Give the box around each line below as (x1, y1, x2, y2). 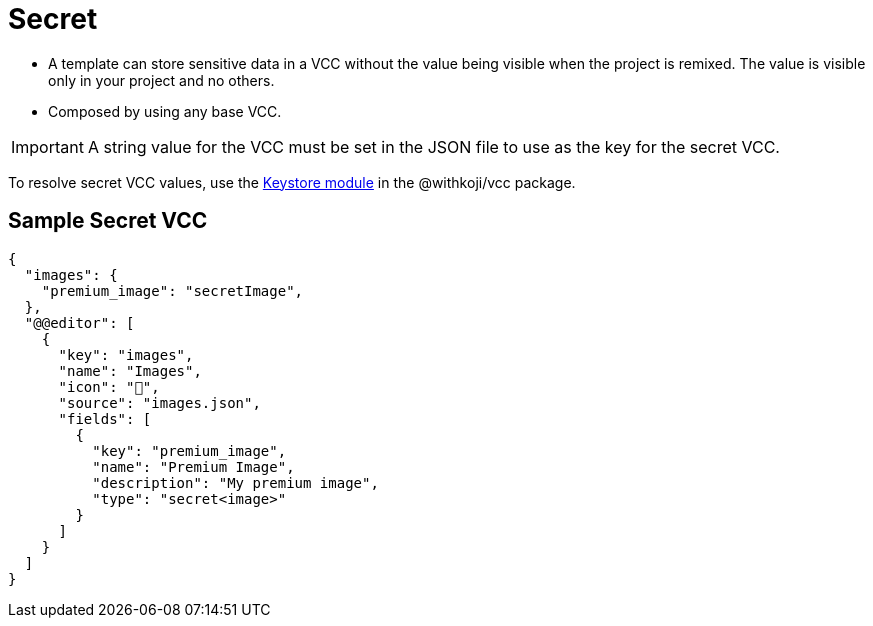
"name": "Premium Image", (92, 458, 295, 475)
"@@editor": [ (24, 314, 135, 331)
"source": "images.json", (58, 394, 261, 411)
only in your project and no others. (48, 71, 275, 89)
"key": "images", (58, 346, 194, 363)
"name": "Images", (58, 362, 202, 379)
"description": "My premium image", (92, 474, 379, 491)
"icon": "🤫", (58, 378, 160, 395)
